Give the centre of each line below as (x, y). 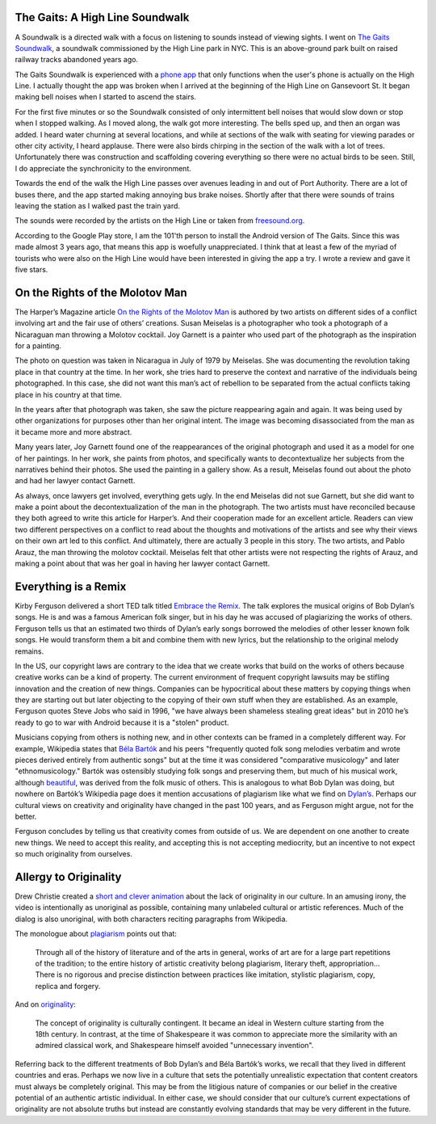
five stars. (31, 269)
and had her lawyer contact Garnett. (75, 481)
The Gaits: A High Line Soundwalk (102, 17)
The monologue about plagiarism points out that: (96, 934)
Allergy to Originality (68, 877)
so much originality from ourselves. (74, 854)
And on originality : (45, 1004)
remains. (29, 651)
